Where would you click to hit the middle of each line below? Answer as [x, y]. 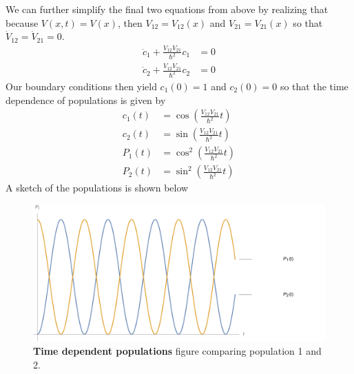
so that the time [314, 86]
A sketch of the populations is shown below [97, 188]
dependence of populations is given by [86, 100]
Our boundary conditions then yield [81, 86]
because [22, 22]
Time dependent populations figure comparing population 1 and [177, 351]
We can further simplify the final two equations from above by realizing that [167, 9]
